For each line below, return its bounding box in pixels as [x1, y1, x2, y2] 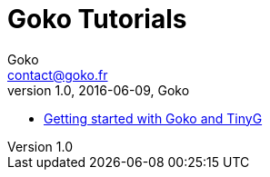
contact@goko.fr [7, 66, 108, 83]
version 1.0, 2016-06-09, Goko [7, 82, 190, 98]
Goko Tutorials [7, 4, 187, 34]
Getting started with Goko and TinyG [44, 110, 263, 126]
